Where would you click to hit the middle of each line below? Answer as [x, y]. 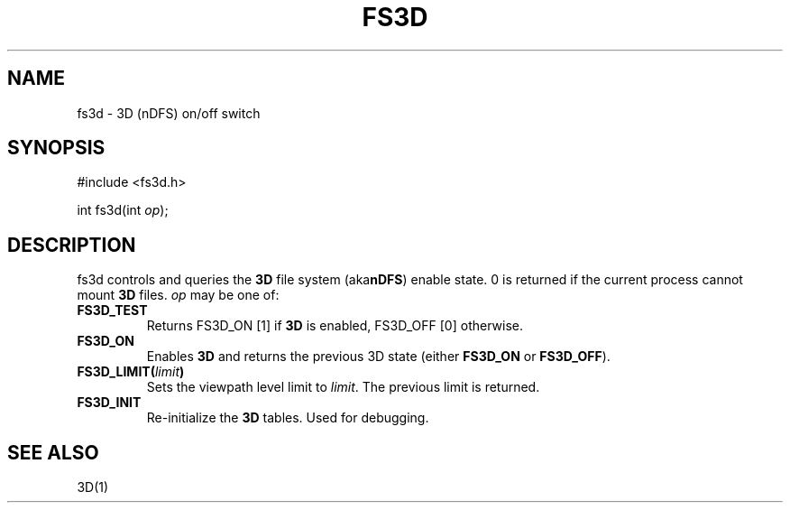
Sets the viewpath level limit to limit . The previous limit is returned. [343, 387]
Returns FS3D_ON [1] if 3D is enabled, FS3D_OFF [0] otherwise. [335, 326]
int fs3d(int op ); [123, 210]
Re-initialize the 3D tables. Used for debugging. [288, 418]
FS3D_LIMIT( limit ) [131, 372]
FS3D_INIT [109, 403]
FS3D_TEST [112, 311]
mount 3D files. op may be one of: [178, 295]
